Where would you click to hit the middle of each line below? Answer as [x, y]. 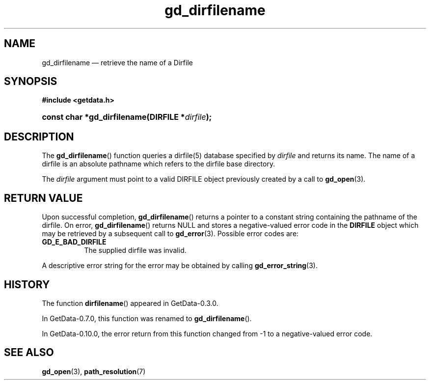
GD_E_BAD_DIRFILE [74, 242]
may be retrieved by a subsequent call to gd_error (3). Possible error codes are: [170, 234]
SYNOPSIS [31, 82]
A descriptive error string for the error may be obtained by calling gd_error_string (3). [180, 266]
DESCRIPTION [39, 137]
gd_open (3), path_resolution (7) [94, 371]
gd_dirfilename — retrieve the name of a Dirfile [117, 62]
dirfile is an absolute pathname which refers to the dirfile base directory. [159, 164]
